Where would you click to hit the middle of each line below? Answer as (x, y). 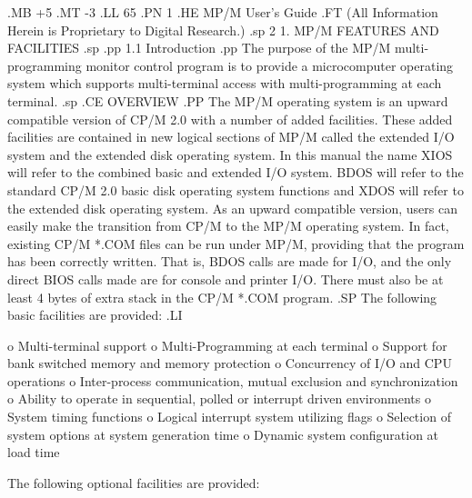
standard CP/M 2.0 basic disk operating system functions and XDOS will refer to (236, 189)
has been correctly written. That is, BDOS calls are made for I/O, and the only (230, 261)
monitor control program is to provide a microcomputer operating (270, 65)
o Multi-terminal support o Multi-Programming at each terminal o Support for (227, 345)
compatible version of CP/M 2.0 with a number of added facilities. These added (230, 119)
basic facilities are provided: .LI (95, 315)
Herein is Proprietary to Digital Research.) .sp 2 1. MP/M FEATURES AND (223, 30)
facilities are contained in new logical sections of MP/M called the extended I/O (231, 137)
